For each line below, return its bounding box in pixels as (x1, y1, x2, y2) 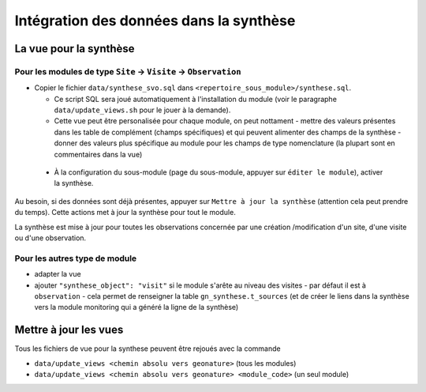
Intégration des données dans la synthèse (14, 12, 296, 29)
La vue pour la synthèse (14, 42, 135, 55)
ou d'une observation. (14, 233, 87, 243)
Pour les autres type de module (14, 253, 137, 264)
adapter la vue (34, 269, 82, 279)
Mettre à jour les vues (14, 323, 124, 337)
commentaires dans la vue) (54, 149, 143, 159)
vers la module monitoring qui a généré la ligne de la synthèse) (34, 303, 239, 312)
